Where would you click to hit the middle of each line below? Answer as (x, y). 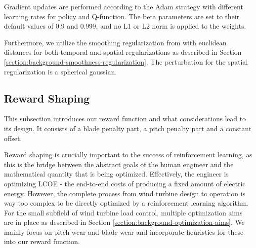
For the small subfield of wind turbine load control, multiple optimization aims (123, 212)
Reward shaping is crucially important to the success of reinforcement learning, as (128, 155)
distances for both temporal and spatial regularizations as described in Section (123, 52)
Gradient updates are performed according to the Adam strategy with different (124, 6)
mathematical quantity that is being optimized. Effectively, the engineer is (116, 174)
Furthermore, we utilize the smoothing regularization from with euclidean (115, 42)
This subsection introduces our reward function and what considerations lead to (125, 119)
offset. (13, 138)
